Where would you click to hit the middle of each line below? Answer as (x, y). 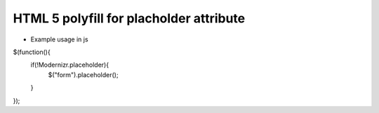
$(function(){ (32, 52)
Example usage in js (59, 39)
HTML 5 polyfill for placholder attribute (129, 18)
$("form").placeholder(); (83, 74)
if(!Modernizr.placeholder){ (69, 65)
